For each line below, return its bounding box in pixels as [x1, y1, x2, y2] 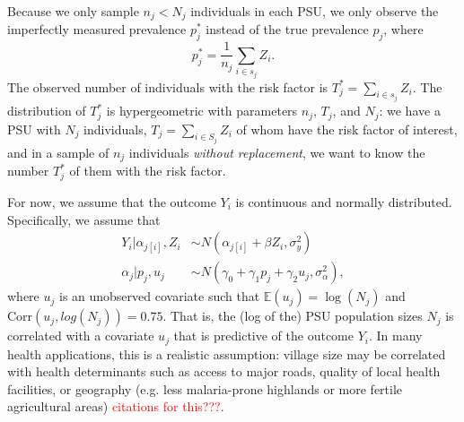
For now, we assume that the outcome [7, 192, 216, 211]
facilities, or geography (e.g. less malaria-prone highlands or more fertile [7, 379, 403, 398]
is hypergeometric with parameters [106, 101, 298, 120]
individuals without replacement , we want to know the [128, 143, 425, 162]
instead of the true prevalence [206, 20, 369, 39]
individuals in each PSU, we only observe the [190, 2, 439, 20]
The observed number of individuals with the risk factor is [7, 77, 328, 96]
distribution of [7, 101, 86, 120]
